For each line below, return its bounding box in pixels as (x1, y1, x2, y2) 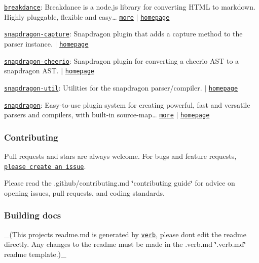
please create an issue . (4, 160, 86, 171)
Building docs (4, 209, 61, 222)
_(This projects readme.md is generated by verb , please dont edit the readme (4, 229, 246, 239)
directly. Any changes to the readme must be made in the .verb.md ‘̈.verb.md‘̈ (4, 239, 246, 249)
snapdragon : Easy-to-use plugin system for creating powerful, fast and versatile (4, 99, 250, 110)
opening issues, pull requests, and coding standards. (4, 187, 165, 198)
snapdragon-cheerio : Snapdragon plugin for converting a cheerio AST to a (4, 55, 239, 66)
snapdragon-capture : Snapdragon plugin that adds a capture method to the (4, 28, 243, 39)
